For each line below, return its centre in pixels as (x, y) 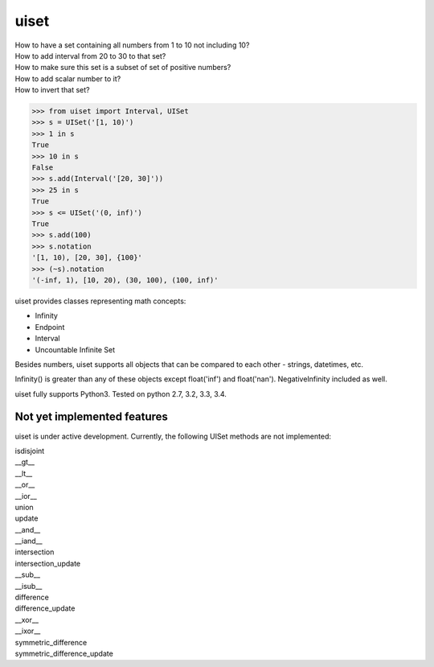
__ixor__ (28, 631)
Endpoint (50, 327)
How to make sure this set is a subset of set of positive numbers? (123, 68)
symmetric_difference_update (64, 653)
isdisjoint (30, 451)
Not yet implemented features (92, 417)
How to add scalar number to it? (68, 78)
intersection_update (47, 563)
